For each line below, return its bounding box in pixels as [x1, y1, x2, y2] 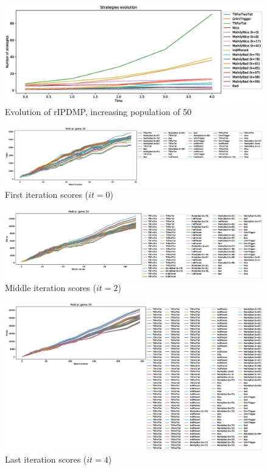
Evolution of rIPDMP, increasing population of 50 [5, 105, 192, 118]
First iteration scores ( [5, 188, 89, 201]
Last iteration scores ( [5, 453, 87, 466]
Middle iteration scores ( [5, 281, 96, 294]
